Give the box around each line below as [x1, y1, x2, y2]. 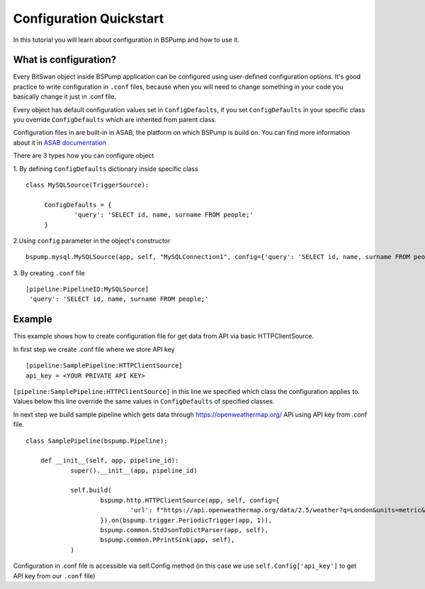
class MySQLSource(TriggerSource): [25, 181, 149, 189]
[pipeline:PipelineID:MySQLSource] [25, 285, 149, 294]
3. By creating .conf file [13, 268, 85, 277]
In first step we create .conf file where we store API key [13, 345, 175, 353]
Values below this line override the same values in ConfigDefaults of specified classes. [13, 397, 276, 406]
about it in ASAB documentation [13, 138, 106, 147]
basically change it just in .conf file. [13, 92, 117, 101]
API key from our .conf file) [13, 571, 96, 580]
